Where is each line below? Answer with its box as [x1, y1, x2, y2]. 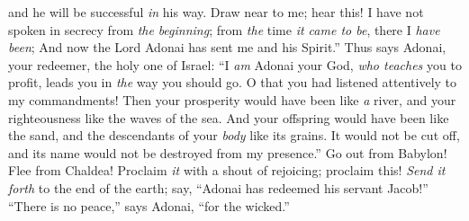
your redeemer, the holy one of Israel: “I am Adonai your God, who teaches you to [8, 55, 462, 74]
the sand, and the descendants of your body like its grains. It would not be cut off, [8, 126, 460, 145]
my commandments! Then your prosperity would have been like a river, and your [8, 90, 456, 109]
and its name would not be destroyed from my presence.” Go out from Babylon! [8, 143, 447, 162]
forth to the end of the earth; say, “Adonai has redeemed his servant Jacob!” [8, 178, 428, 197]
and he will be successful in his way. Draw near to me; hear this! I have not [8, 3, 424, 21]
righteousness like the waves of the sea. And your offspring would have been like [8, 108, 449, 127]
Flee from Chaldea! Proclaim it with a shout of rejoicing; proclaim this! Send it [8, 161, 446, 180]
